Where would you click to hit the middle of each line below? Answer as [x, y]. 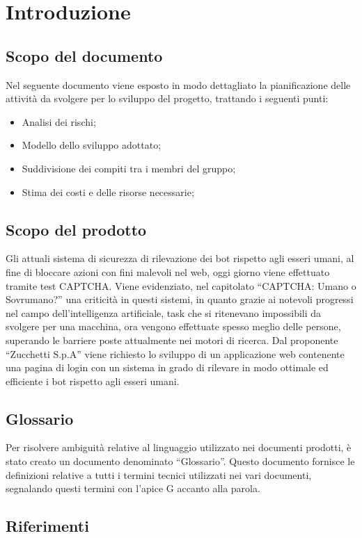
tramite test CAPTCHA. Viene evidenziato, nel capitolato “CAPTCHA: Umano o [181, 285]
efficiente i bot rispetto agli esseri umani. [93, 381]
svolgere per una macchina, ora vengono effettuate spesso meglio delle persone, [173, 326]
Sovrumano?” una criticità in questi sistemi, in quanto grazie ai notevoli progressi [180, 299]
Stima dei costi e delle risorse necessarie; [108, 191]
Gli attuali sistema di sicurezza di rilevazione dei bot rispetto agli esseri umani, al [180, 258]
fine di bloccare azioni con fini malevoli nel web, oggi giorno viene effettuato [168, 271]
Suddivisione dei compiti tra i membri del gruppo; [129, 168]
